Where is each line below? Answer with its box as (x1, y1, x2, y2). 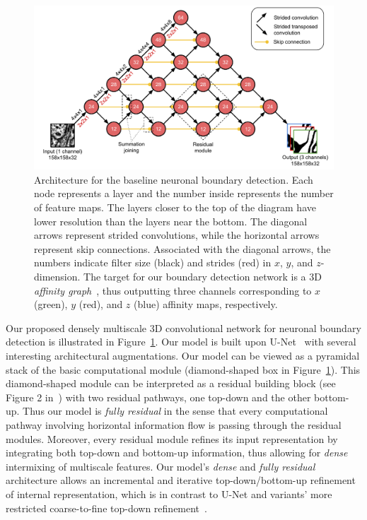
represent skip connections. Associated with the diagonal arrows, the (34, 241, 331, 256)
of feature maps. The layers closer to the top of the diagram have (34, 200, 316, 215)
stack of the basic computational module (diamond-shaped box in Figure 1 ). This (6, 362, 361, 377)
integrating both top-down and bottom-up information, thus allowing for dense (6, 445, 348, 460)
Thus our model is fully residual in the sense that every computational (23, 403, 328, 418)
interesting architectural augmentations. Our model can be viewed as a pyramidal (6, 348, 360, 362)
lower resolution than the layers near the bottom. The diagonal (34, 213, 308, 228)
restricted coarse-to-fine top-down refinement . (6, 500, 207, 515)
